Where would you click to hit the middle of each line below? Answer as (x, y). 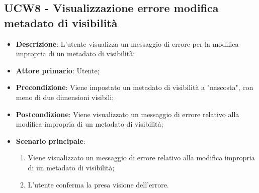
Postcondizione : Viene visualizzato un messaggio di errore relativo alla (127, 114)
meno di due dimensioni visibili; (65, 97)
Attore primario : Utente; (58, 70)
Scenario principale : (51, 140)
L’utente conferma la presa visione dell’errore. (98, 184)
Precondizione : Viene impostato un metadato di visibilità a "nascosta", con (135, 87)
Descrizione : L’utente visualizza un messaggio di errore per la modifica (127, 43)
